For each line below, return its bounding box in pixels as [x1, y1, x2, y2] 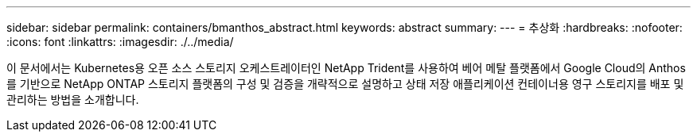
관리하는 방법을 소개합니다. [6, 93, 139, 106]
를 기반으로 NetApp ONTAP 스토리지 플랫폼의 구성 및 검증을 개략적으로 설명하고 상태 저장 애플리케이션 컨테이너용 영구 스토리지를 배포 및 [6, 77, 684, 90]
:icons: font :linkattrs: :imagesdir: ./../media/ [6, 35, 234, 48]
